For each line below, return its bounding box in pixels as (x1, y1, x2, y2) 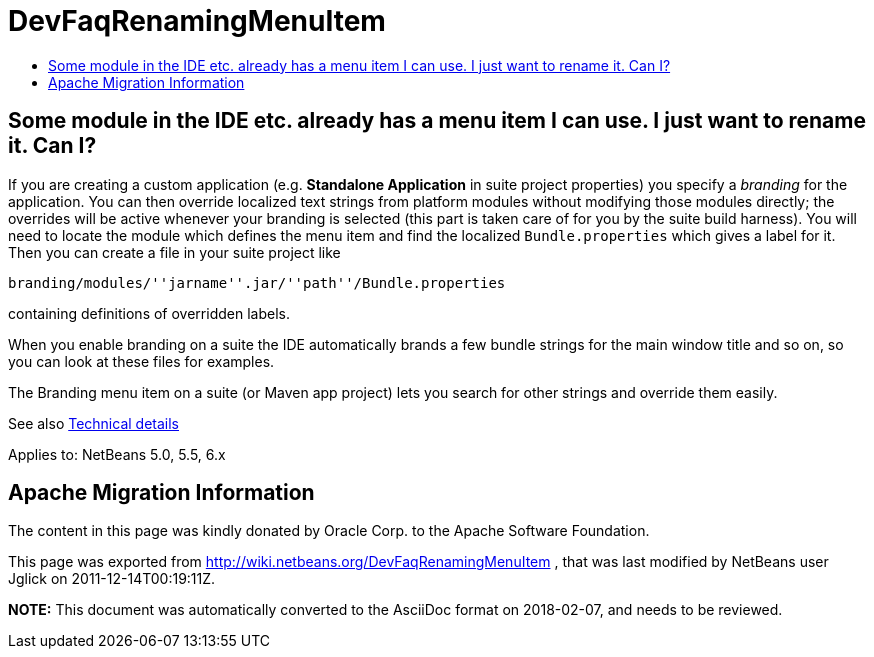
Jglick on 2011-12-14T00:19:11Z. (8, 570, 216, 588)
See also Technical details (8, 414, 180, 432)
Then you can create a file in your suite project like (8, 243, 341, 261)
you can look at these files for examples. (8, 352, 275, 370)
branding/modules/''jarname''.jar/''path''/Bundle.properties (8, 274, 506, 291)
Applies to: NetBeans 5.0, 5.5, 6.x (8, 445, 226, 463)
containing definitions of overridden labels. (8, 304, 290, 322)
